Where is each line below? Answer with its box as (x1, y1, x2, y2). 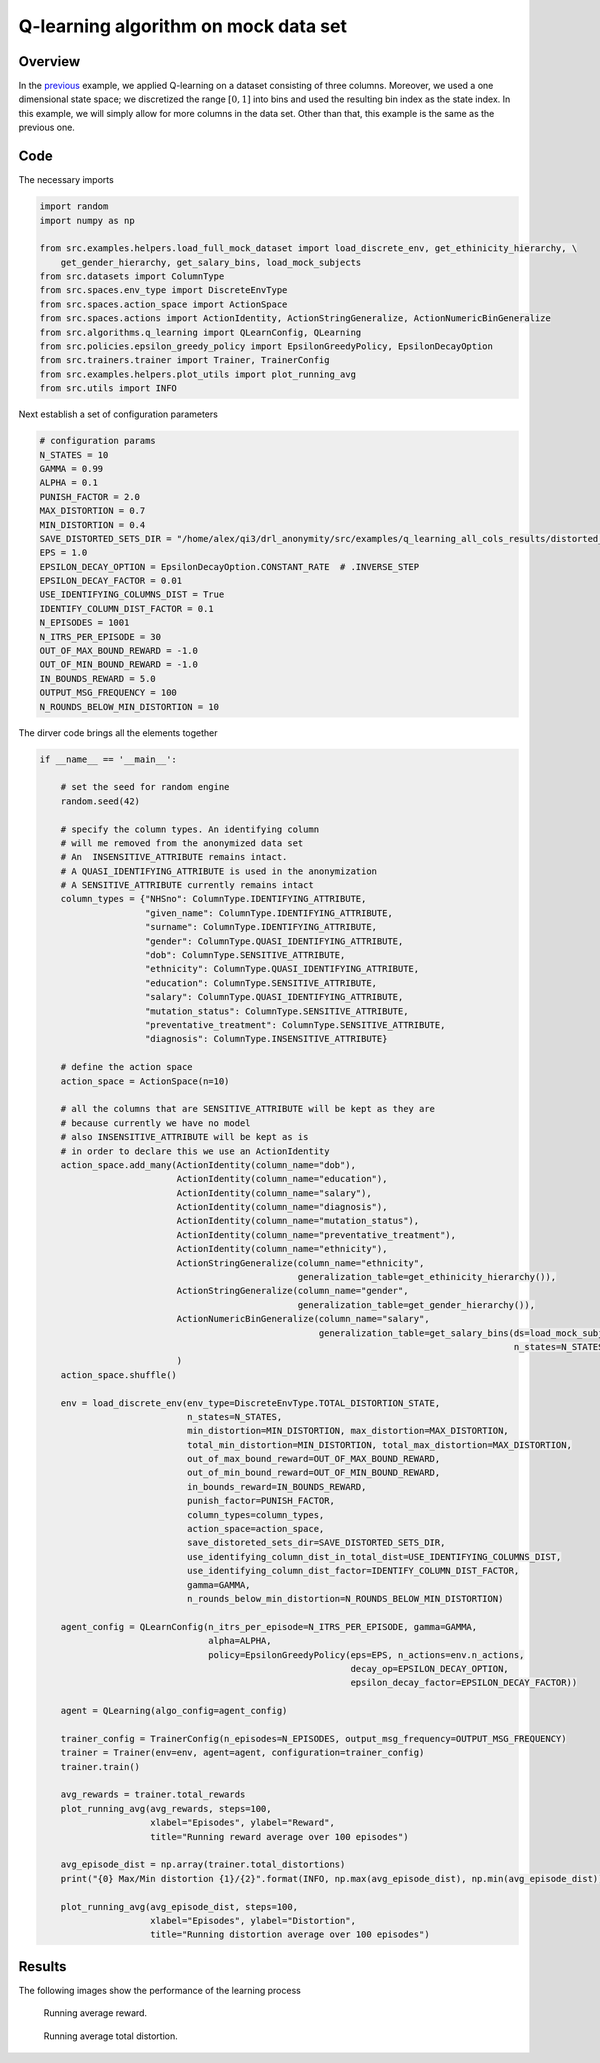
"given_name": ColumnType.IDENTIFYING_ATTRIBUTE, (145, 907, 394, 919)
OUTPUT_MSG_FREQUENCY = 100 (39, 687, 177, 699)
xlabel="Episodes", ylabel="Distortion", (150, 1915, 357, 1926)
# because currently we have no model (60, 1117, 251, 1129)
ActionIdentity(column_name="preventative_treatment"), (176, 1229, 457, 1240)
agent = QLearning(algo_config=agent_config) (60, 1705, 288, 1717)
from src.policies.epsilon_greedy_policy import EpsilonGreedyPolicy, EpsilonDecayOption (39, 341, 494, 352)
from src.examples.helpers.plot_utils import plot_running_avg (39, 368, 357, 380)
